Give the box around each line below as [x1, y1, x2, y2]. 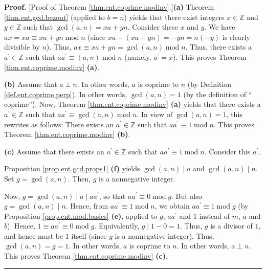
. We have [204, 21, 235, 32]
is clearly [222, 31, 250, 42]
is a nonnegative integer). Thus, [115, 230, 214, 241]
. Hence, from [65, 200, 108, 211]
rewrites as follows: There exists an [4, 119, 114, 129]
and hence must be [4, 230, 63, 241]
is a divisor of [210, 220, 253, 231]
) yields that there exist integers [124, 11, 225, 22]
